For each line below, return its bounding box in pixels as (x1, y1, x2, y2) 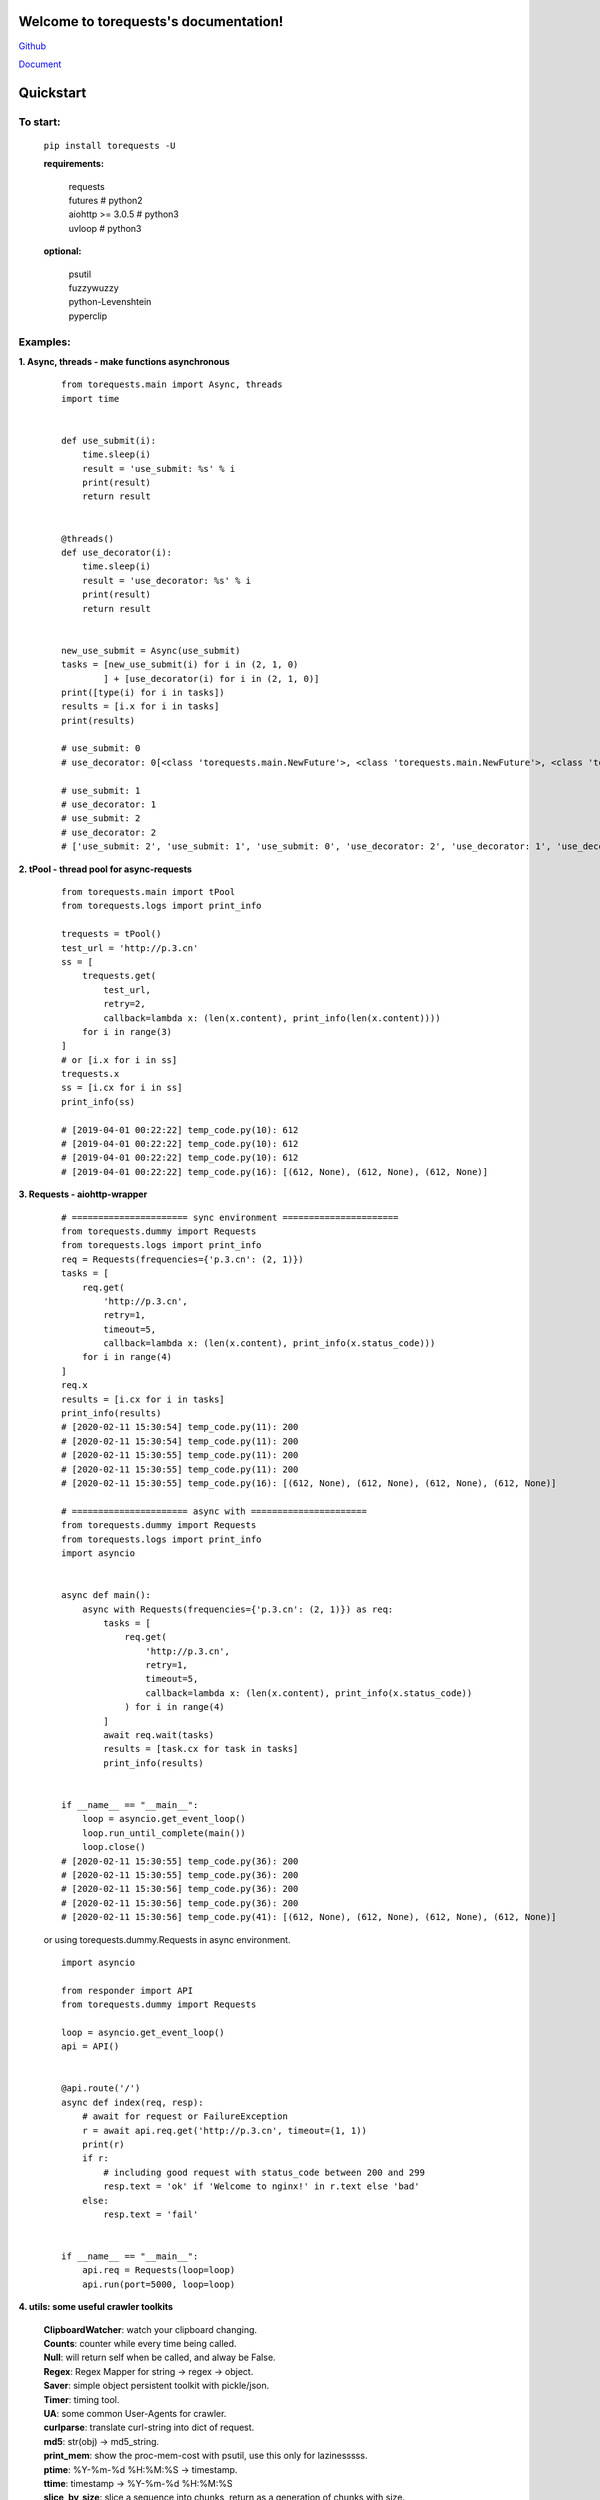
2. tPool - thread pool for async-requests (18, 863, 192, 875)
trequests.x (61, 1068, 120, 1080)
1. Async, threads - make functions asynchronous (18, 355, 230, 367)
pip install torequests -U (43, 140, 176, 151)
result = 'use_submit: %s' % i (81, 463, 236, 474)
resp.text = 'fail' (103, 2208, 199, 2220)
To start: (18, 115, 61, 129)
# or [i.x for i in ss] (61, 1054, 178, 1065)
